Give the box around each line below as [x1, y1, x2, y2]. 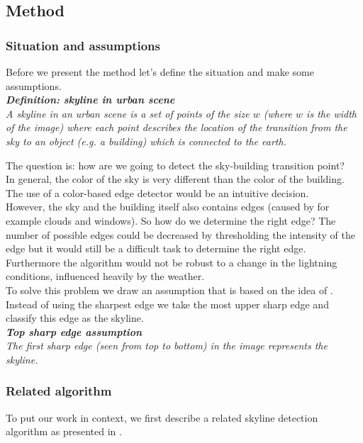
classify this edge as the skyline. [6, 310, 144, 325]
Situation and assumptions [6, 36, 160, 54]
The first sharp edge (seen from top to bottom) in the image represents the [6, 338, 328, 353]
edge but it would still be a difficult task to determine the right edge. [6, 241, 306, 256]
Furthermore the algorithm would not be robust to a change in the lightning [6, 254, 337, 269]
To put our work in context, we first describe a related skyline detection [6, 410, 318, 425]
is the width [306, 106, 357, 120]
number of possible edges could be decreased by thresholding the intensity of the [6, 227, 355, 242]
